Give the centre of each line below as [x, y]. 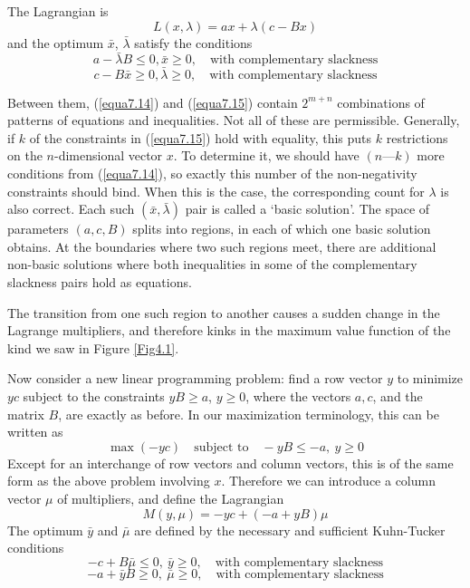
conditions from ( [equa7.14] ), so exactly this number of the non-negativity [212, 173]
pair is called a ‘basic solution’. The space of [307, 209]
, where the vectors [298, 395]
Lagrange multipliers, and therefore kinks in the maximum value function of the [229, 330]
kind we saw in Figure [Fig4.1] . [93, 347]
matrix [26, 414]
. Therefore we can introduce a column [328, 481]
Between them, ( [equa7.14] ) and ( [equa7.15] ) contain [153, 102]
